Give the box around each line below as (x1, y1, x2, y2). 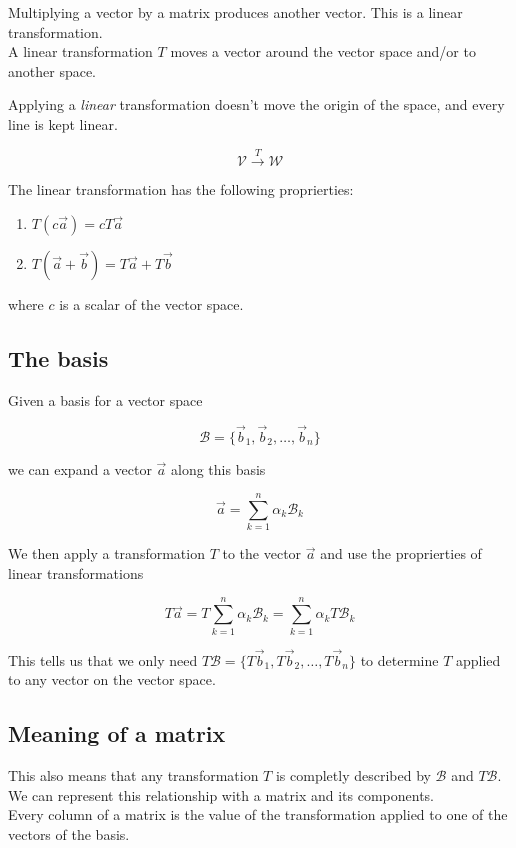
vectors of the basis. (8, 823, 130, 844)
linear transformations (8, 562, 144, 583)
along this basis (171, 458, 266, 479)
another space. (8, 60, 97, 81)
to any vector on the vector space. (8, 669, 216, 690)
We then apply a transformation (8, 543, 205, 564)
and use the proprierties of (320, 543, 482, 564)
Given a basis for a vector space (8, 389, 203, 410)
